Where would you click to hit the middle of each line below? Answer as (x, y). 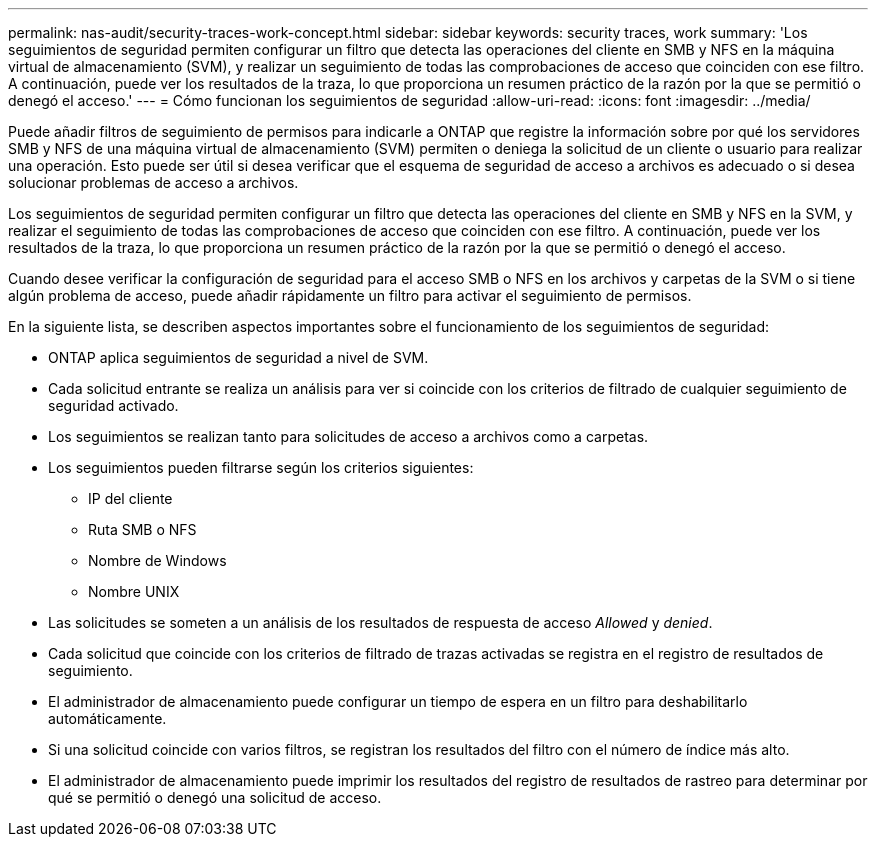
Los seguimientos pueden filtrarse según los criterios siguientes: (261, 467)
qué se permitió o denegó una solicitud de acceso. (215, 797)
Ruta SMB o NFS (142, 529)
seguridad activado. (113, 405)
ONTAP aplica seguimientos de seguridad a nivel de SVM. (238, 357)
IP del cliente (130, 498)
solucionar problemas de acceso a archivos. (153, 182)
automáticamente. (107, 718)
